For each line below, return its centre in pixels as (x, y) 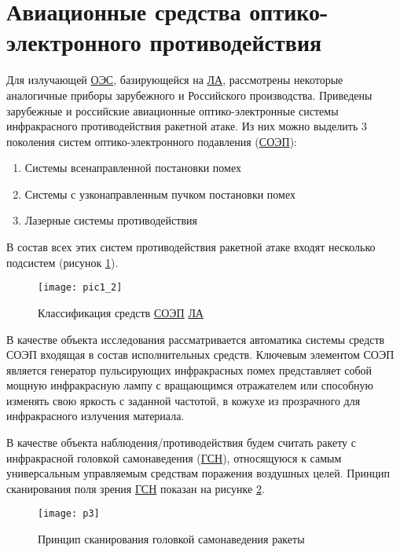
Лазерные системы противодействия (111, 220)
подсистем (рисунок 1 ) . (62, 262)
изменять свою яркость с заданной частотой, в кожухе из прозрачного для (183, 400)
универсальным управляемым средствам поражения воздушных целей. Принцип (198, 473)
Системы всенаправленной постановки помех (133, 168)
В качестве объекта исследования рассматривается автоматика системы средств (196, 339)
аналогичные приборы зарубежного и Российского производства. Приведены (189, 95)
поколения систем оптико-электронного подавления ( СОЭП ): (152, 141)
